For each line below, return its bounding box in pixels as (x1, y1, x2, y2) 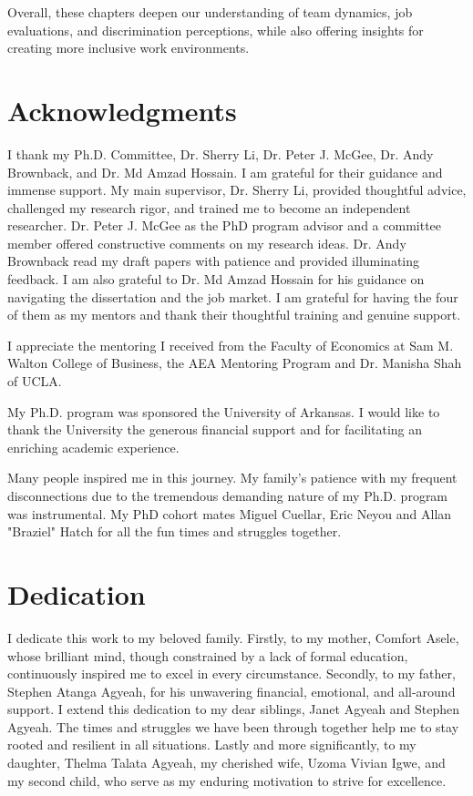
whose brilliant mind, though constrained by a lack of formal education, (7, 646, 408, 665)
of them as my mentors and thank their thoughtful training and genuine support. (7, 305, 461, 324)
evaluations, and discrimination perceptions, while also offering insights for (7, 20, 424, 39)
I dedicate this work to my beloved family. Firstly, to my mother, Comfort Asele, (7, 628, 459, 647)
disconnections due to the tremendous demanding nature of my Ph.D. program (7, 486, 448, 505)
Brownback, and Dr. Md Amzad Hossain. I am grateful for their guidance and (7, 162, 443, 181)
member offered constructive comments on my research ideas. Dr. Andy (7, 233, 406, 252)
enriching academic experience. (7, 437, 180, 456)
